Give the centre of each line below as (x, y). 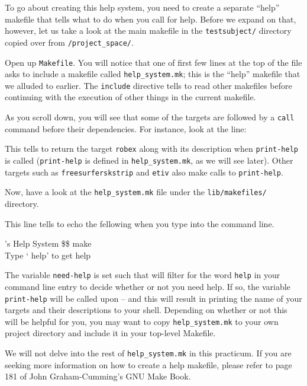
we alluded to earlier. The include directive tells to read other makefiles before (148, 85)
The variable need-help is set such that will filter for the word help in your (143, 275)
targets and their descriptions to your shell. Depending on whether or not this (146, 310)
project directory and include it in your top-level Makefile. (110, 333)
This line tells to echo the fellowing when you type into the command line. (140, 223)
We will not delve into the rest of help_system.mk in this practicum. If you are (148, 353)
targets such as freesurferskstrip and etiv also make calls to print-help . (144, 172)
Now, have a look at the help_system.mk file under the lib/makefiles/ (136, 192)
